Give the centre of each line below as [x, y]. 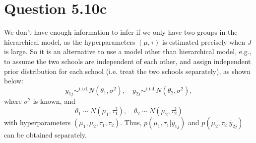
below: [14, 81]
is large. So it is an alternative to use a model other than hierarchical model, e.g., [128, 51]
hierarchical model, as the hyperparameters [70, 41]
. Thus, [131, 122]
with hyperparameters [37, 122]
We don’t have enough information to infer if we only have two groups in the [121, 32]
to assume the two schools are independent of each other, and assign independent [128, 61]
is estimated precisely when [204, 41]
